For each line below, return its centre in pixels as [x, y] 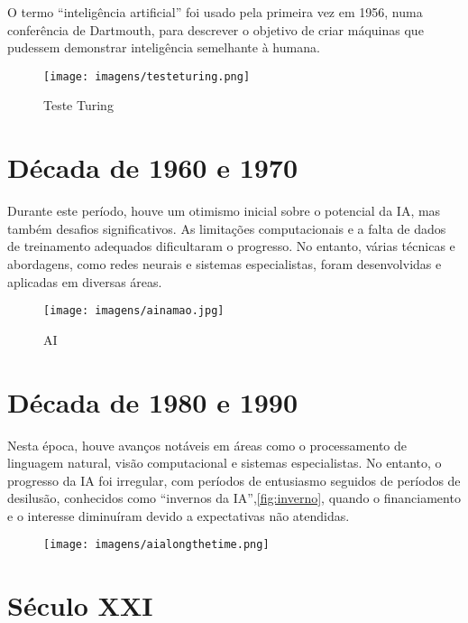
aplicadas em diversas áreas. [85, 281]
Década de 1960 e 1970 [153, 167]
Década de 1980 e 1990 [153, 401]
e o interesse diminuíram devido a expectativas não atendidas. [179, 515]
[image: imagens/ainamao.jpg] [134, 311]
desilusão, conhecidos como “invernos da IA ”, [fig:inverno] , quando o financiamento [234, 498]
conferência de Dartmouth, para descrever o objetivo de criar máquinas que [216, 29]
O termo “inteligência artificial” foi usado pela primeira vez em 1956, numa [215, 12]
